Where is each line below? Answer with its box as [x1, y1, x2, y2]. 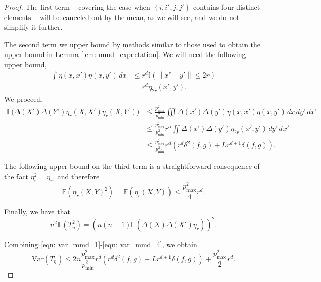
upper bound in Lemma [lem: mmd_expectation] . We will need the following [4, 49, 246, 60]
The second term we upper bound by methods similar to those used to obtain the [4, 39, 261, 49]
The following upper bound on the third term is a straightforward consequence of [4, 161, 260, 172]
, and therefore [53, 171, 100, 181]
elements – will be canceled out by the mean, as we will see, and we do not [4, 11, 240, 22]
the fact [4, 171, 29, 181]
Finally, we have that [4, 206, 70, 217]
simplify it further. [4, 22, 63, 32]
